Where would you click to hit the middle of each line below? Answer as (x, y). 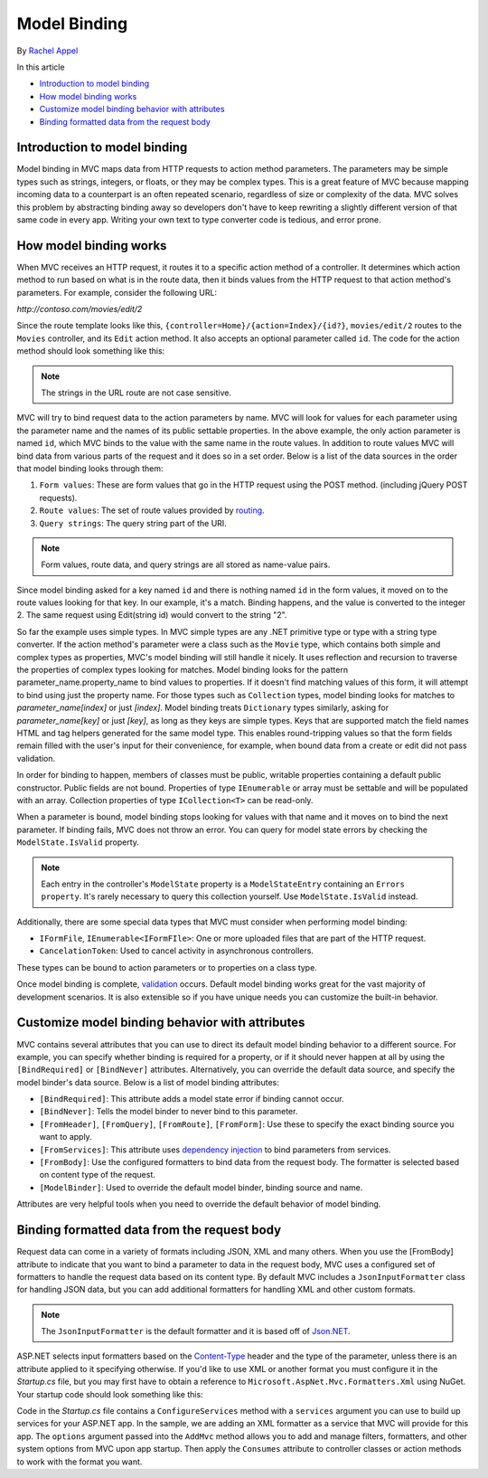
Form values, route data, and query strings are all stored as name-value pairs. (186, 564)
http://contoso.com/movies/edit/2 (80, 309)
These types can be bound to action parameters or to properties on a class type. (167, 967)
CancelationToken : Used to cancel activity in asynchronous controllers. (176, 951)
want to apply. (66, 1137)
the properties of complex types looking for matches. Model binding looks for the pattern (182, 670)
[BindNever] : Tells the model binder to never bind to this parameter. (169, 1112)
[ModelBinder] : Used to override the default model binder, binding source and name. (201, 1187)
